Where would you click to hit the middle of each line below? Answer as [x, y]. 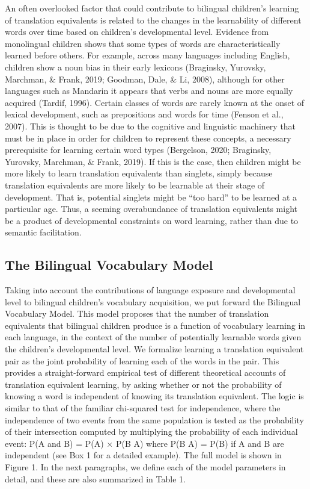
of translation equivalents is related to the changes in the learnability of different [153, 20]
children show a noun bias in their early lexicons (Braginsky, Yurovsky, [135, 67]
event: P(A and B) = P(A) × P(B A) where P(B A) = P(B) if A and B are [144, 443]
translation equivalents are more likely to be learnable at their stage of [135, 185]
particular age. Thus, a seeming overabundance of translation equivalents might [151, 209]
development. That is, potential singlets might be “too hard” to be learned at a [151, 197]
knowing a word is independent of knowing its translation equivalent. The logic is [154, 396]
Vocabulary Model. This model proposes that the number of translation [137, 313]
